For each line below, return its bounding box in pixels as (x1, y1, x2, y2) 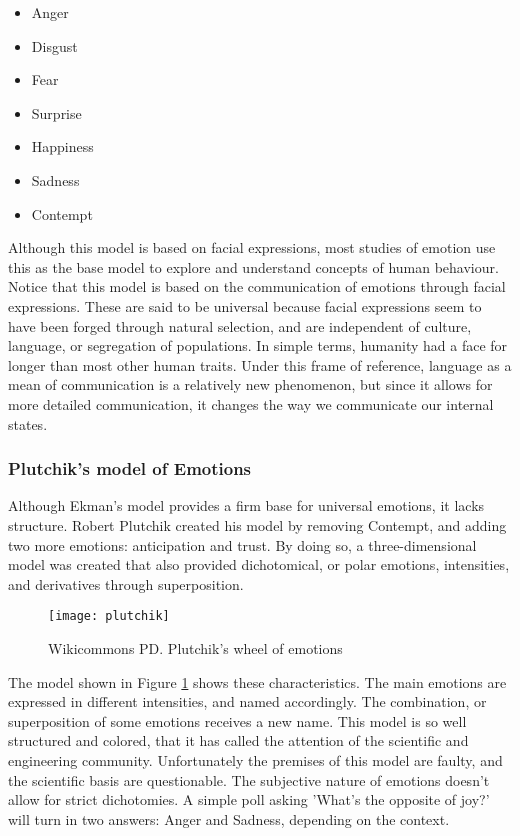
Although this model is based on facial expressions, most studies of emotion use (8, 237, 496, 258)
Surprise (31, 102, 82, 123)
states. (8, 413, 48, 434)
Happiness (31, 136, 94, 157)
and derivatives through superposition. (8, 573, 244, 594)
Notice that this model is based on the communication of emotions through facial (8, 276, 506, 297)
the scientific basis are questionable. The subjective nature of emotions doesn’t (8, 769, 490, 790)
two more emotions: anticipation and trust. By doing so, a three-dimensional (8, 534, 477, 555)
